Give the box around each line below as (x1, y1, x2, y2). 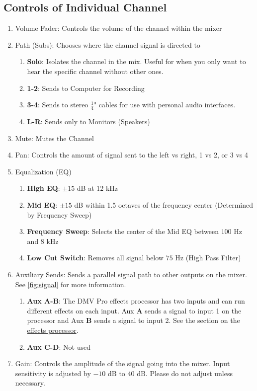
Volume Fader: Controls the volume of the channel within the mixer (15, 23, 222, 33)
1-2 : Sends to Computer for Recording (27, 82, 145, 93)
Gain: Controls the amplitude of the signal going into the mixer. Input (15, 358, 230, 369)
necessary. (15, 378, 45, 388)
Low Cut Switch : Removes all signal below (27, 252, 164, 263)
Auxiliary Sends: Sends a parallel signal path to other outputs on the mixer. (15, 269, 247, 279)
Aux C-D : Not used (27, 341, 90, 352)
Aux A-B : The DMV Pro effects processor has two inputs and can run (27, 296, 245, 306)
